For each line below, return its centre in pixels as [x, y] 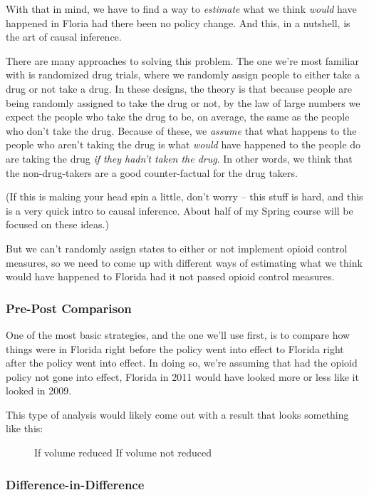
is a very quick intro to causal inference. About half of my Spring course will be [180, 210]
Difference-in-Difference [75, 484]
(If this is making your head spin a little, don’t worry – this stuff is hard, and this [184, 197]
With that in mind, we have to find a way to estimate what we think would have [181, 9]
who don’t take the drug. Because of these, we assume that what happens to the [181, 130]
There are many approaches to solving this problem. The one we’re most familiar [182, 60]
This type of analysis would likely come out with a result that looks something [177, 414]
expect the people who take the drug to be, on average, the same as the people [178, 117]
